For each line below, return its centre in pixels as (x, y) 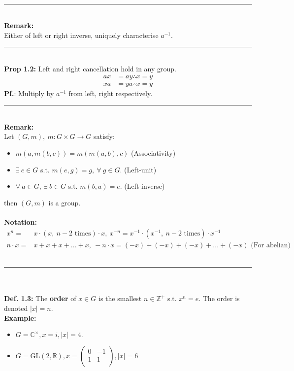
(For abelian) (271, 245)
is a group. (65, 202)
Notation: (20, 221)
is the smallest (120, 298)
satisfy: (104, 136)
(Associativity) (153, 153)
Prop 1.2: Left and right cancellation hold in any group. (90, 68)
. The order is (219, 298)
